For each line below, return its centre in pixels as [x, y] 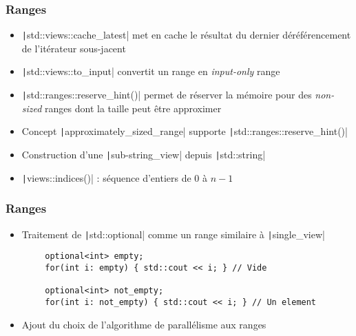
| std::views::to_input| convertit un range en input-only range [151, 71]
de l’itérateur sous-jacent [74, 48]
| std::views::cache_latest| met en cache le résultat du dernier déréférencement [186, 35]
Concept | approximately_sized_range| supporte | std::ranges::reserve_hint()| [185, 131]
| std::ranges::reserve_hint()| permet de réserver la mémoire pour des [167, 95]
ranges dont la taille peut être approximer [133, 108]
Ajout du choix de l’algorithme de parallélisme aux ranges [144, 324]
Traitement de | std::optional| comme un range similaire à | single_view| [173, 234]
